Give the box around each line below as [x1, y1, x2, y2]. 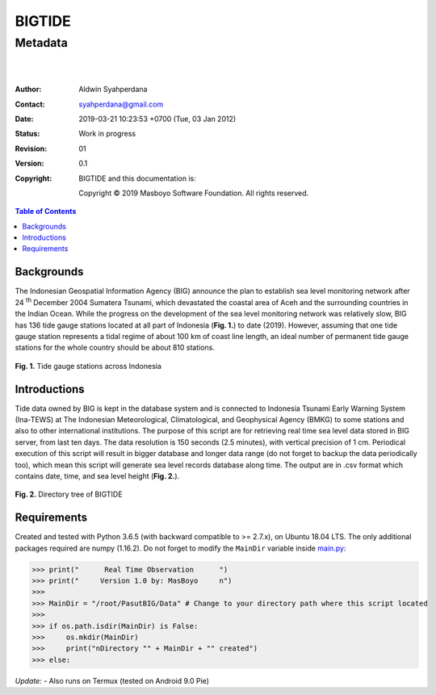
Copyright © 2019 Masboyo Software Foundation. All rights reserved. [78, 188, 309, 198]
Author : [15, 85, 42, 94]
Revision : [15, 144, 48, 153]
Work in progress [78, 129, 136, 139]
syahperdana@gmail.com [78, 99, 164, 109]
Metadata [15, 36, 68, 50]
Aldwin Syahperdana [78, 85, 148, 94]
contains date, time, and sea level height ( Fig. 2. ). [15, 471, 180, 480]
